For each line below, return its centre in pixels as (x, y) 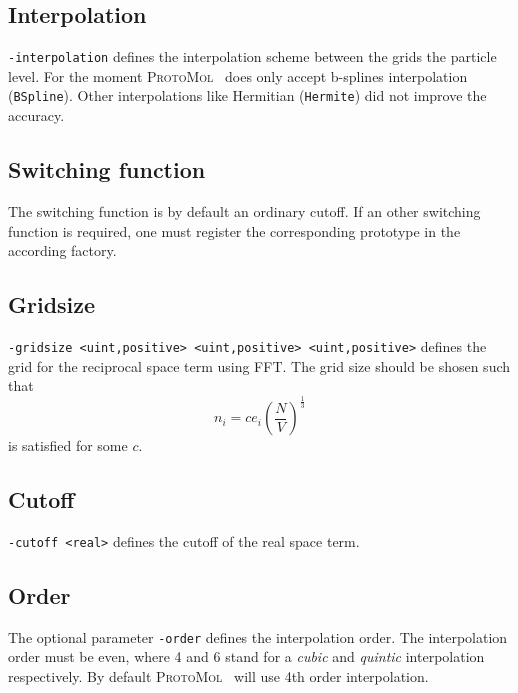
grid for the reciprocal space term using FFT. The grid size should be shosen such (259, 365)
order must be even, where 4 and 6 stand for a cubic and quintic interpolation (246, 656)
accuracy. (36, 115)
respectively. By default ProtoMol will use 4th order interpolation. (218, 676)
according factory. (62, 250)
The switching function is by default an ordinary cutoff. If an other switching (244, 210)
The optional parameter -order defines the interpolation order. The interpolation (258, 636)
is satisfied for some (68, 445)
